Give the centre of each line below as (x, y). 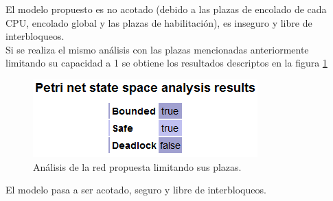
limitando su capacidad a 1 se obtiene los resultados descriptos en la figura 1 (166, 63)
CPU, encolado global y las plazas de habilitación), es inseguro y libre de (159, 22)
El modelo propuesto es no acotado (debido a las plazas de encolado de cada (166, 9)
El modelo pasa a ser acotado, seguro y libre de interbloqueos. (136, 190)
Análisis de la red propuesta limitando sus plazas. (137, 166)
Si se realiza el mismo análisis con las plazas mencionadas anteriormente (157, 49)
